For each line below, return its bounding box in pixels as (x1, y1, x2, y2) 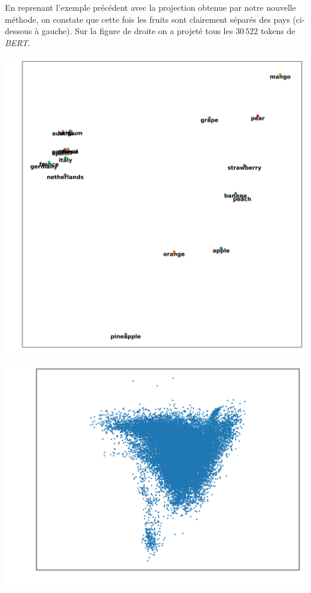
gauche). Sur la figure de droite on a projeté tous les (41, 25, 233, 37)
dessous (5, 25, 32, 37)
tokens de (260, 25, 295, 37)
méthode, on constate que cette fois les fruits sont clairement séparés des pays (5, 13, 290, 25)
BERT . (5, 36, 31, 49)
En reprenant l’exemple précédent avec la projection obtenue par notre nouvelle (5, 1, 296, 13)
